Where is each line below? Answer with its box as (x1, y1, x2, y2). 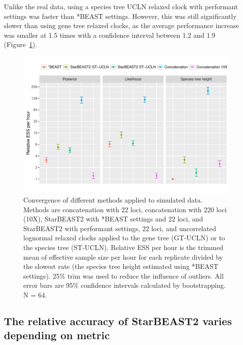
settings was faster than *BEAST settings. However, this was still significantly (4, 11, 237, 21)
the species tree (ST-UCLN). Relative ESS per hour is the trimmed (23, 242, 224, 252)
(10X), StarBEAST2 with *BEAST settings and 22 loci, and (23, 214, 203, 224)
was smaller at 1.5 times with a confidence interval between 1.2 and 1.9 (4, 30, 215, 40)
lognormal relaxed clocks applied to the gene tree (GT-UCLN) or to (23, 233, 225, 243)
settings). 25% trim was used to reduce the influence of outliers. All (23, 270, 224, 281)
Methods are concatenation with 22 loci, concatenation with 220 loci (23, 204, 227, 214)
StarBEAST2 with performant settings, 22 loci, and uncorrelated (23, 223, 216, 233)
